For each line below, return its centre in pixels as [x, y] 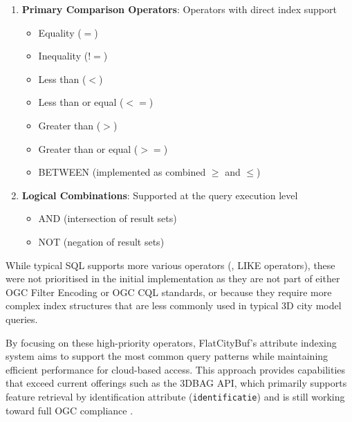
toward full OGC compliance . [70, 410]
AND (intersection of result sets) [108, 218]
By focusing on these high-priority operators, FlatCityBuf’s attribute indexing [171, 342]
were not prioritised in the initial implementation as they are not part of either [173, 278]
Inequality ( [63, 56]
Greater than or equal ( [88, 148]
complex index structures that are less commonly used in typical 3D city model [174, 305]
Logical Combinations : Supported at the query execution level [160, 195]
